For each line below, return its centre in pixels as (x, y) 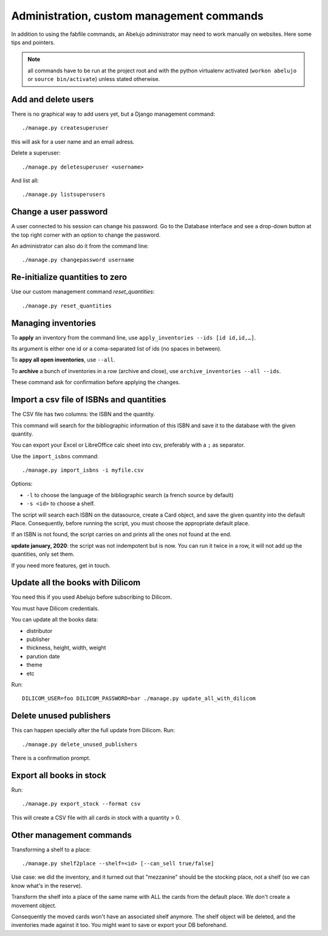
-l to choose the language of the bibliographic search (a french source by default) (130, 495)
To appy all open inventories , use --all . (63, 360)
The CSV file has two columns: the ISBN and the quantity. (83, 414)
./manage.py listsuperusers (64, 194)
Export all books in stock (59, 775)
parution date (43, 656)
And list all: (25, 180)
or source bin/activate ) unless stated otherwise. (94, 79)
